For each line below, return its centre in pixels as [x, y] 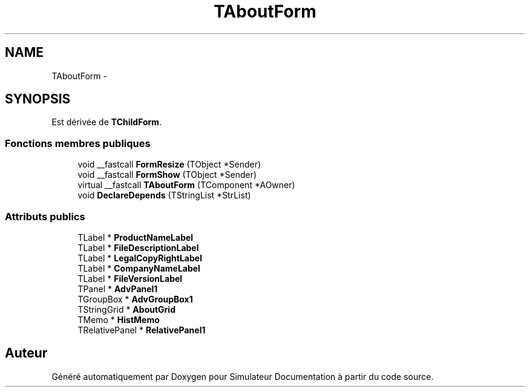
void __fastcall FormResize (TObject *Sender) [169, 165]
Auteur [26, 353]
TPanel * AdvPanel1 [118, 289]
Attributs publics [45, 216]
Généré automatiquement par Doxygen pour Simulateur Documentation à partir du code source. [243, 376]
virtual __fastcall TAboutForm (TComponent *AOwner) [186, 185]
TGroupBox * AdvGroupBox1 [135, 299]
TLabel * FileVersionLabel [130, 278]
